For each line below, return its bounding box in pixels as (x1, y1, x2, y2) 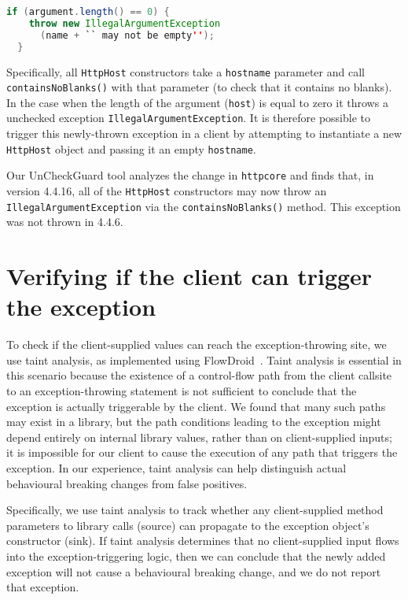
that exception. (6, 579, 79, 595)
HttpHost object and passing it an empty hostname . (6, 140, 256, 157)
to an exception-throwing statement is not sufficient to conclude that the (6, 383, 357, 399)
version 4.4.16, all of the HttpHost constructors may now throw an (6, 183, 327, 199)
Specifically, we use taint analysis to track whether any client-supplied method (6, 502, 384, 518)
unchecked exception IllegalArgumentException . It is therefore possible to (6, 109, 370, 126)
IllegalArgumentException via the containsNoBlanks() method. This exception (6, 198, 401, 214)
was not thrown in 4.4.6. (6, 213, 123, 230)
